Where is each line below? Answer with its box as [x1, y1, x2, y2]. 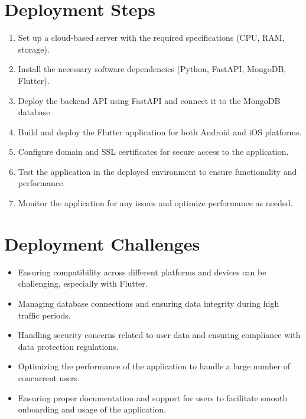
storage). [18, 43, 50, 55]
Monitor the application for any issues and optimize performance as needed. [18, 197, 293, 209]
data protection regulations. [18, 340, 119, 352]
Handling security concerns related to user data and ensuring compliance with [18, 329, 301, 341]
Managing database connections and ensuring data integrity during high [18, 297, 279, 309]
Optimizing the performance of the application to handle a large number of [18, 360, 291, 372]
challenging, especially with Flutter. [18, 277, 148, 290]
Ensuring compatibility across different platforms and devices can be [18, 265, 266, 278]
